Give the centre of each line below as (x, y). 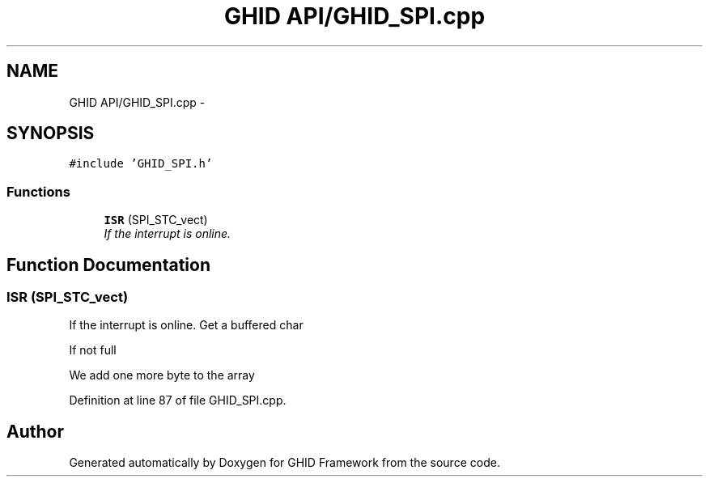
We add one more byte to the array (162, 375)
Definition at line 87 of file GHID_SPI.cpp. (178, 400)
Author (35, 431)
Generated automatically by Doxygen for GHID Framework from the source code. (284, 463)
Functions (38, 191)
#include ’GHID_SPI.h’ (141, 164)
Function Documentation (108, 265)
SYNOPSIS (51, 133)
